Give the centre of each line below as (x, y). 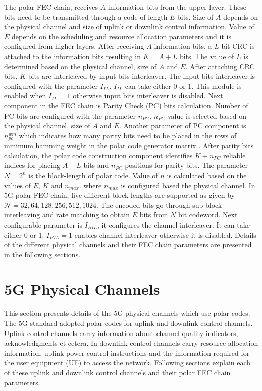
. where (90, 185)
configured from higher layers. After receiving (74, 46)
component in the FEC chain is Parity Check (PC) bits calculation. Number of (126, 105)
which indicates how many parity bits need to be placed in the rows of (128, 135)
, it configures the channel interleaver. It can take (174, 224)
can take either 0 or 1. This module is (183, 86)
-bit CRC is (237, 46)
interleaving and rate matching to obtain (67, 215)
